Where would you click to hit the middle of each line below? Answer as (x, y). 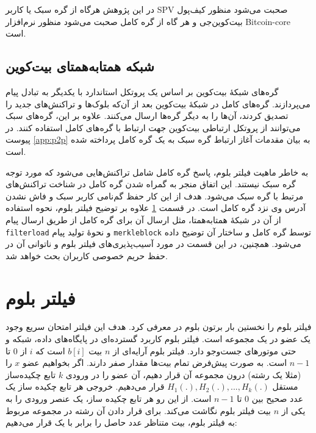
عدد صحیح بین (277, 399)
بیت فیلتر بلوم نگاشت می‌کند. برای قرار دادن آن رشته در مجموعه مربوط (138, 410)
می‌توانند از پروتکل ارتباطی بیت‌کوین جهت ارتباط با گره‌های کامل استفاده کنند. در (153, 127)
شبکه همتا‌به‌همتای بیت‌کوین (80, 66)
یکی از (293, 410)
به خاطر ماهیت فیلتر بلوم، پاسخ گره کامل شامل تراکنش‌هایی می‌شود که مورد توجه (157, 172)
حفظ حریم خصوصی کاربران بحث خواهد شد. (87, 255)
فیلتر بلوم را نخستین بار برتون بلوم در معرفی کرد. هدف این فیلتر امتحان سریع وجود (159, 327)
